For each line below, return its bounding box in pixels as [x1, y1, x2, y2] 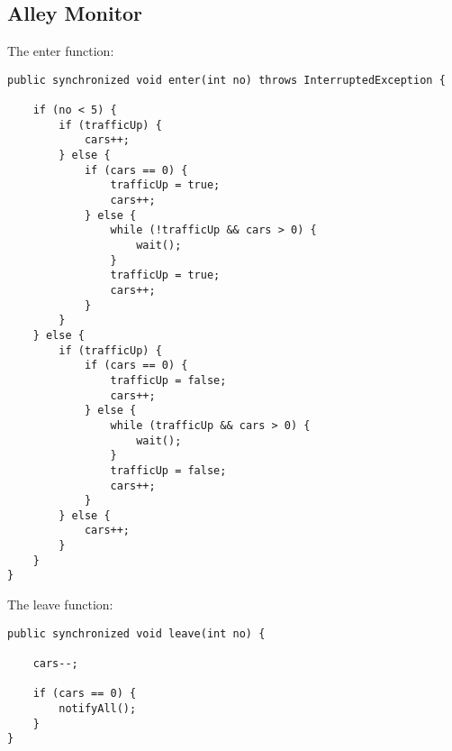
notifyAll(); [59, 701, 137, 715]
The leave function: [7, 595, 113, 614]
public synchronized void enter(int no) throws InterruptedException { [7, 73, 446, 87]
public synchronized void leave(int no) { [7, 627, 266, 640]
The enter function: [7, 41, 114, 60]
